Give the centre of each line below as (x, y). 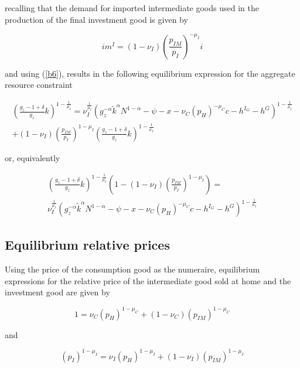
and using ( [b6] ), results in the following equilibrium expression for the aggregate (150, 73)
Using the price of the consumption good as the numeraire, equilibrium (132, 269)
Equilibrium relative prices (87, 245)
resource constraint (39, 85)
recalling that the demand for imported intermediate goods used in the (132, 8)
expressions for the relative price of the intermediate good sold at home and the (148, 280)
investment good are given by (57, 292)
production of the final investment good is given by (96, 19)
